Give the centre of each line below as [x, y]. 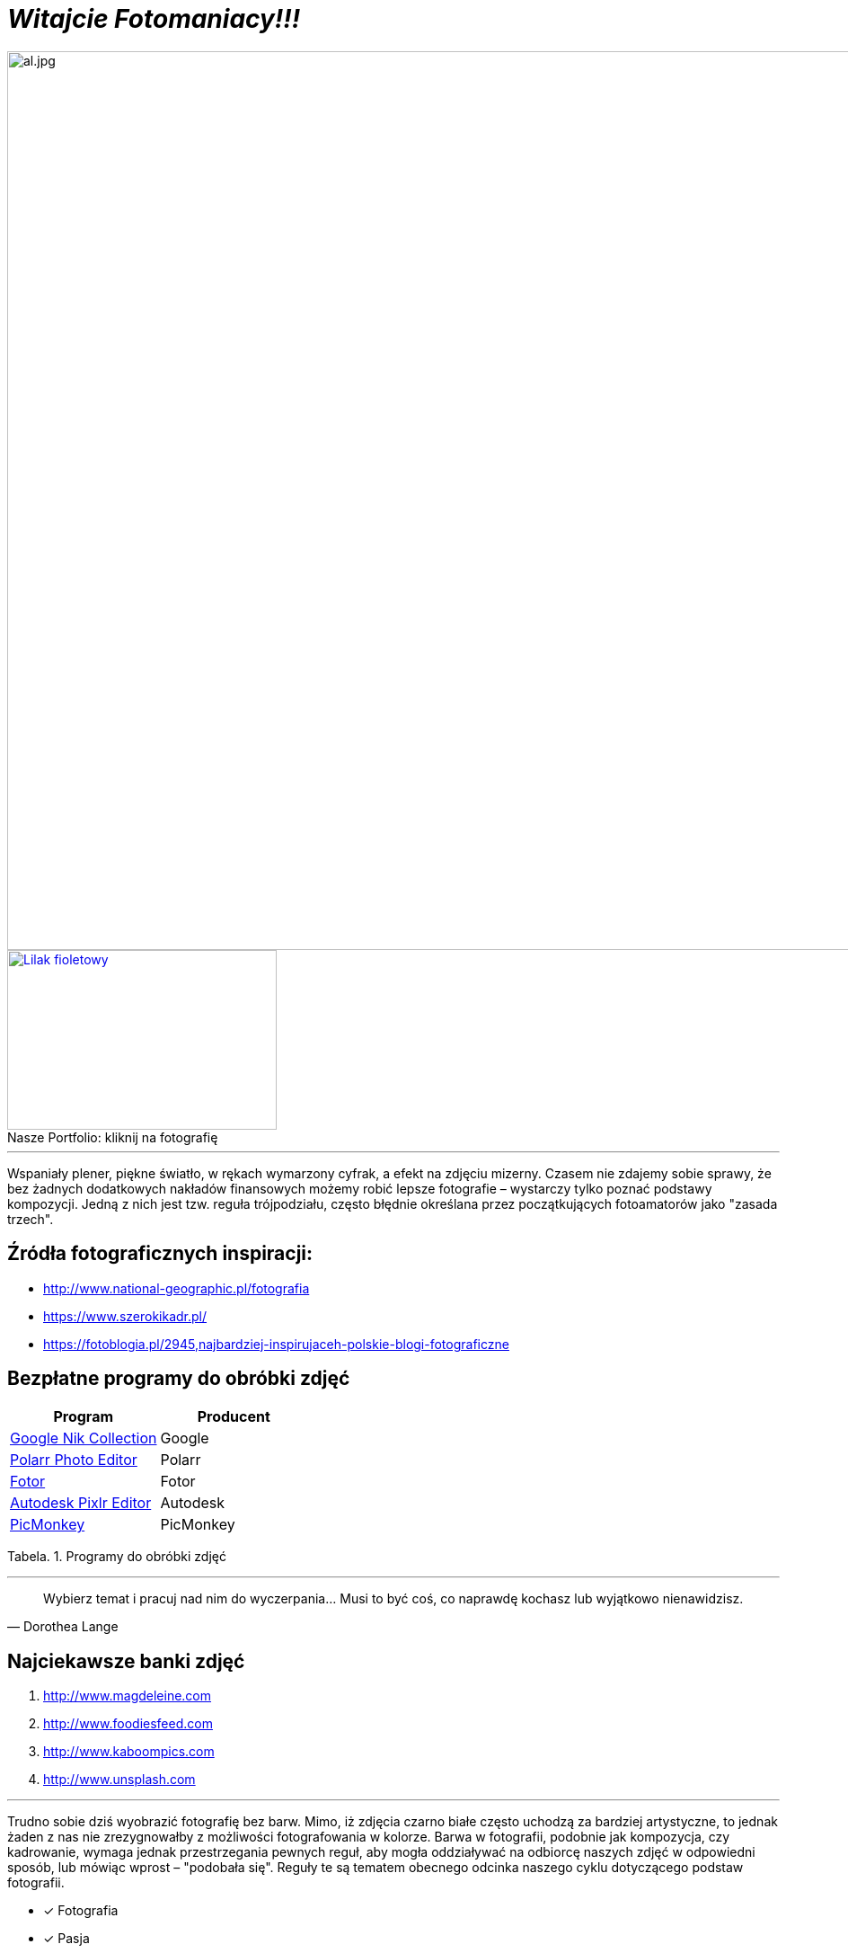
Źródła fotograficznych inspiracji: [160, 1254]
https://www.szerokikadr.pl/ [125, 1316]
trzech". [31, 1219]
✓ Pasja [66, 1939]
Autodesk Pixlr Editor [81, 1503]
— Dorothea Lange [63, 1627]
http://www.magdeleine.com [128, 1696]
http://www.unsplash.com [119, 1780]
